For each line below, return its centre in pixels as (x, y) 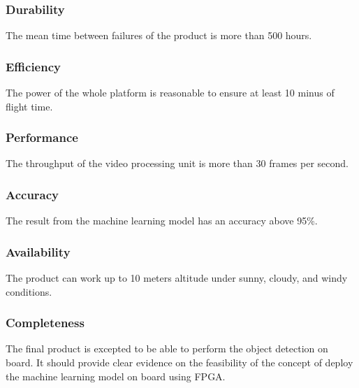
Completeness (45, 323)
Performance (42, 137)
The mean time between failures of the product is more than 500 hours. (159, 35)
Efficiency (33, 66)
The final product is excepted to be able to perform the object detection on (167, 349)
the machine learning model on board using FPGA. (116, 376)
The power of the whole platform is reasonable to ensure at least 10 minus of (170, 93)
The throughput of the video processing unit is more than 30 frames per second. (177, 163)
